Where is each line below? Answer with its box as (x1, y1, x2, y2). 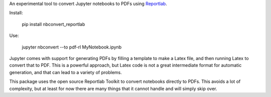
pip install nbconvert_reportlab (22, 21, 85, 27)
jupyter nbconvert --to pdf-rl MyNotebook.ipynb (22, 44, 122, 50)
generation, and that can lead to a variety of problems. (9, 69, 122, 75)
